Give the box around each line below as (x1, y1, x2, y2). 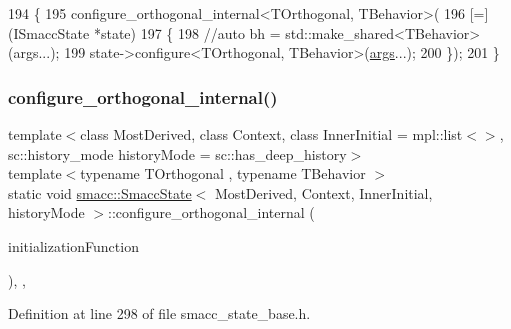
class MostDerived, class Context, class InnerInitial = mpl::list (80, 124, 463, 144)
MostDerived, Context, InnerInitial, (215, 182, 433, 203)
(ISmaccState (8, 22, 90, 43)
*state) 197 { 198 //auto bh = (93, 22, 281, 43)
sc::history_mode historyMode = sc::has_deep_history (8, 143, 347, 164)
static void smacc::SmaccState (8, 182, 192, 203)
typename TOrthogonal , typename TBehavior (80, 163, 366, 184)
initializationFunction (8, 235, 139, 256)
